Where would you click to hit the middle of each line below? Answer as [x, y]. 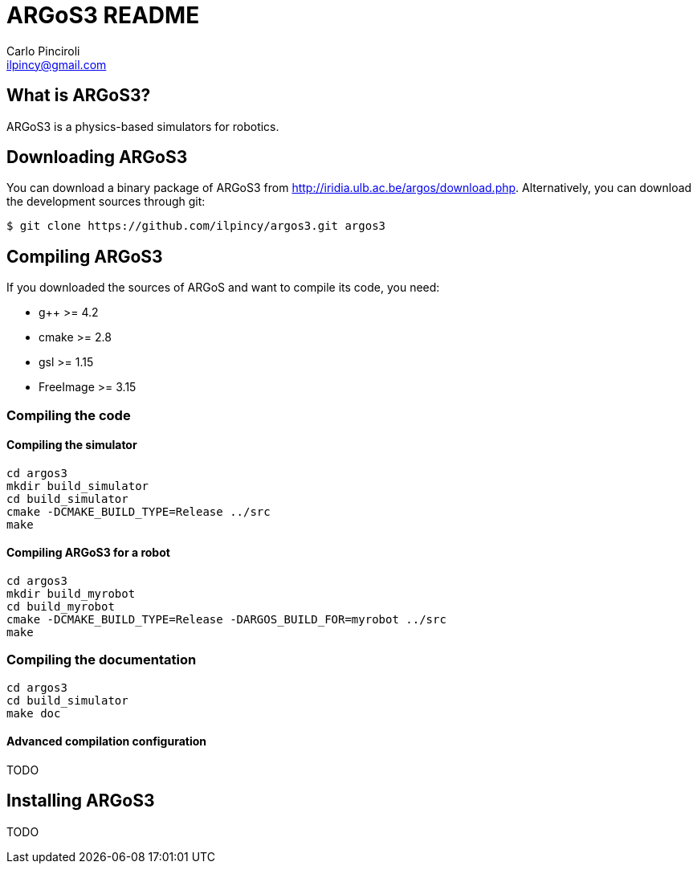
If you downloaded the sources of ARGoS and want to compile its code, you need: [223, 288]
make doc [34, 713]
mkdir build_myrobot [71, 594]
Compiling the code [69, 415]
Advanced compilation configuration [107, 741]
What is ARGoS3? [79, 96]
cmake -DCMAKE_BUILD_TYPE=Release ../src [139, 511]
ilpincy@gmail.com [57, 64]
